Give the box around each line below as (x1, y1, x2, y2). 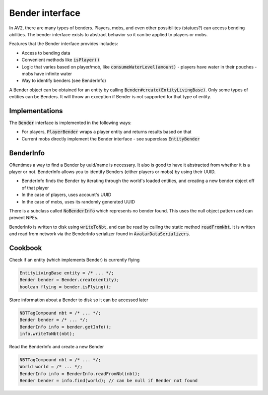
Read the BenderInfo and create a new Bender (9, 343, 104, 349)
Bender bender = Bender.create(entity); (19, 277, 119, 283)
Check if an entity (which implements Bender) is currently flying (9, 257, 140, 263)
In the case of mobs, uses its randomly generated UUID (21, 198, 135, 204)
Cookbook (9, 244, 42, 252)
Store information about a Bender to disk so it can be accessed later (9, 297, 148, 303)
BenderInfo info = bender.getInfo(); (19, 324, 112, 329)
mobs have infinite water (21, 70, 72, 76)
